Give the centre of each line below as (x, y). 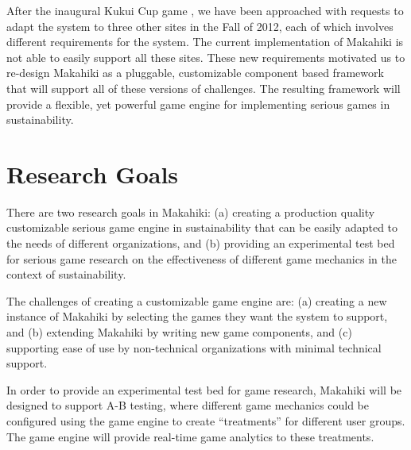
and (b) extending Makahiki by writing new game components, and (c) (179, 332)
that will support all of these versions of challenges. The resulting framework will (204, 88)
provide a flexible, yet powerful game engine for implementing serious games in (198, 104)
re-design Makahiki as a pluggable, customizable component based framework (195, 73)
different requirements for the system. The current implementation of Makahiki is (205, 42)
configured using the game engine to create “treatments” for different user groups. (206, 421)
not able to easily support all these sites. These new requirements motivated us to (206, 57)
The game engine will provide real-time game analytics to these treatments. (190, 436)
